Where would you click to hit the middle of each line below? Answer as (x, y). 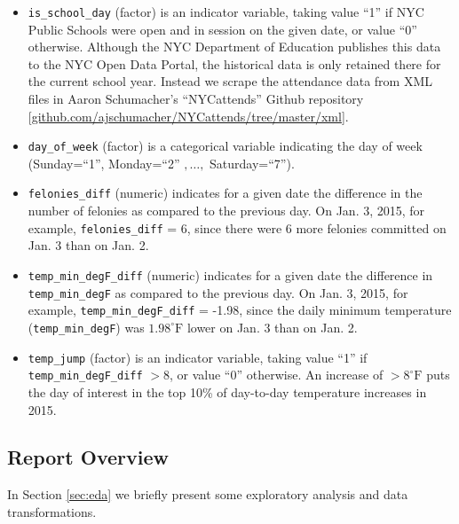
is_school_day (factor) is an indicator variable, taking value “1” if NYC (226, 12)
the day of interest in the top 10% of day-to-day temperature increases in (227, 391)
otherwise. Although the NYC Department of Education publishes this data (234, 47)
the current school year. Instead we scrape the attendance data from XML (230, 81)
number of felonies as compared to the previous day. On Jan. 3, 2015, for (226, 211)
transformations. (52, 511)
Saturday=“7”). (252, 163)
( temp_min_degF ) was (86, 327)
